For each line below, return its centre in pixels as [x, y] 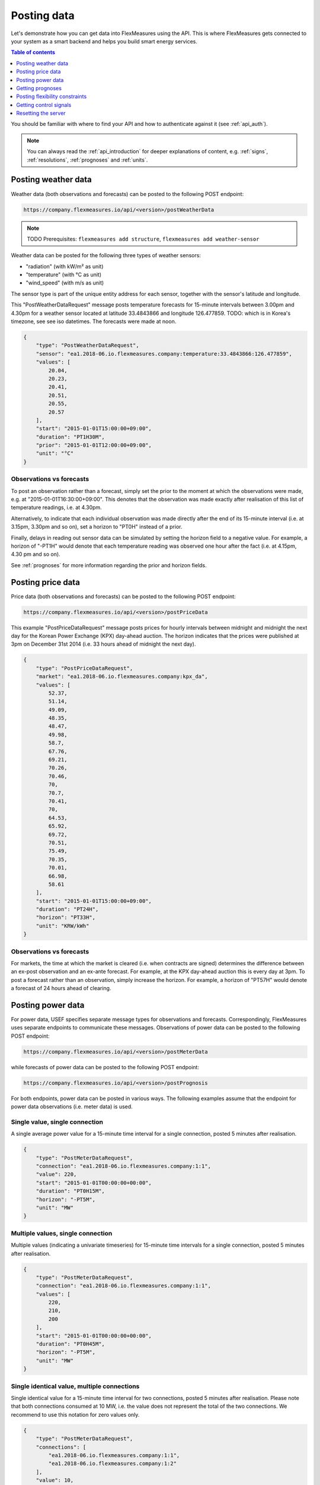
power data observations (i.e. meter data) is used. [72, 1107]
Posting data [43, 15]
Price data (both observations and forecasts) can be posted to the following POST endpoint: [124, 596]
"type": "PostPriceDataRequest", [84, 668]
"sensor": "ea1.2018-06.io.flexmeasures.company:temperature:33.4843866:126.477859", [164, 354]
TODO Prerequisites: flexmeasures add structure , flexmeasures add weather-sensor [143, 239]
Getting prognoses [39, 88]
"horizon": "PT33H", [66, 917]
